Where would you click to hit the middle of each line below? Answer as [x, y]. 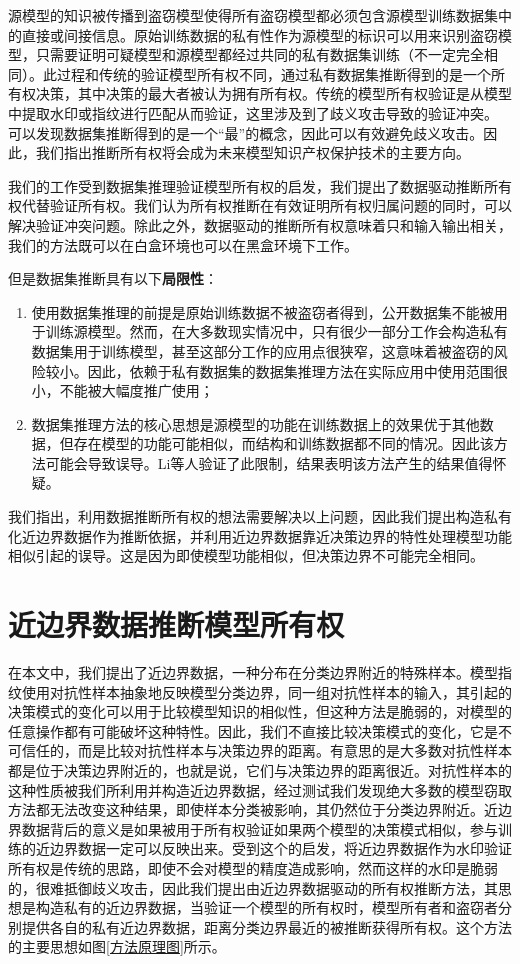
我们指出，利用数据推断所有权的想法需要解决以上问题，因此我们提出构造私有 [260, 516]
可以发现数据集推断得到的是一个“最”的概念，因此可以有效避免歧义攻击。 [246, 132]
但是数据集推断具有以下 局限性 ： [113, 278]
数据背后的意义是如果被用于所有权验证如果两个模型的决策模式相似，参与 [259, 828]
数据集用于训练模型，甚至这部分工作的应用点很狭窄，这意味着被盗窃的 [262, 350]
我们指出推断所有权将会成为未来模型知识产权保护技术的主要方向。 [252, 152]
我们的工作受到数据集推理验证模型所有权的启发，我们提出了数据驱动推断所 [253, 185]
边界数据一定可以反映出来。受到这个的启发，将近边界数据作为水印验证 [280, 848]
